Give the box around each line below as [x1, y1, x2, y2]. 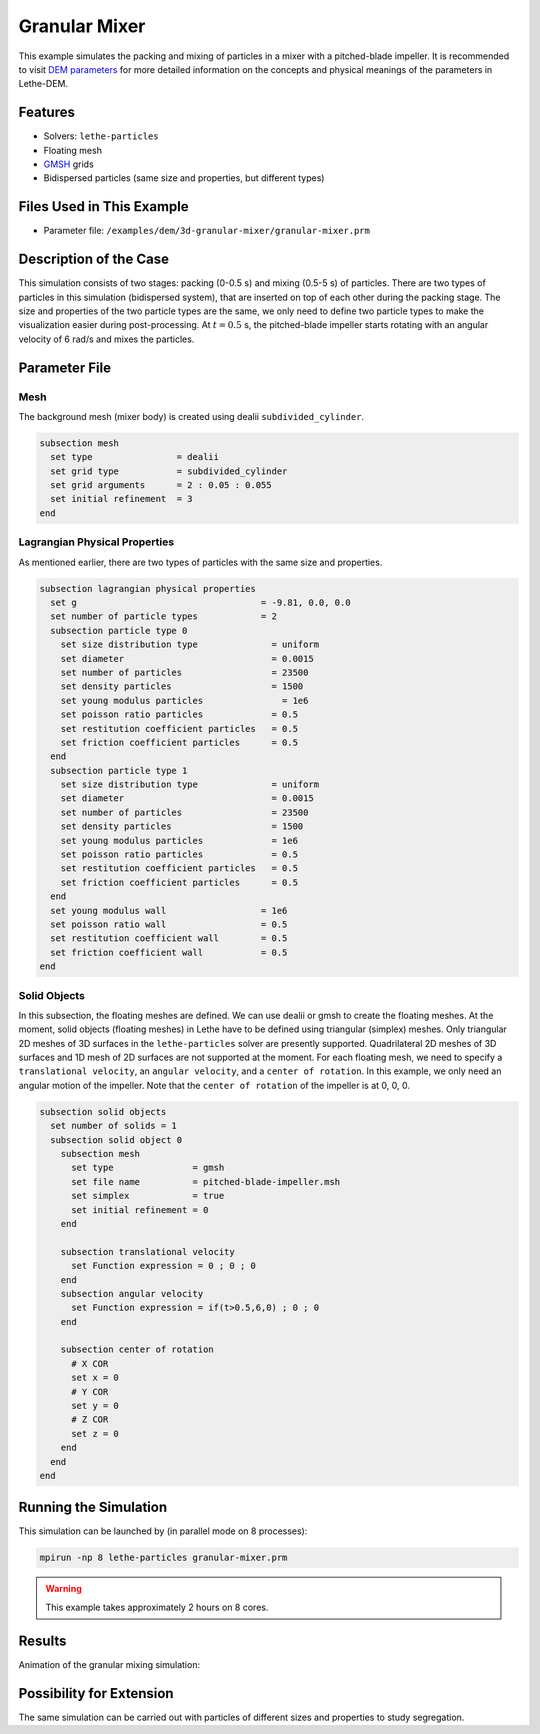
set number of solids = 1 [50, 1120, 177, 1132]
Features [18, 104, 75, 121]
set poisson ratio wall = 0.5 [50, 918, 288, 930]
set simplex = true [71, 1190, 225, 1202]
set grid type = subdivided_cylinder [50, 465, 288, 477]
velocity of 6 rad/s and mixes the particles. [18, 333, 195, 345]
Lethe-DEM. [18, 78, 69, 90]
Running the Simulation [18, 1499, 168, 1516]
